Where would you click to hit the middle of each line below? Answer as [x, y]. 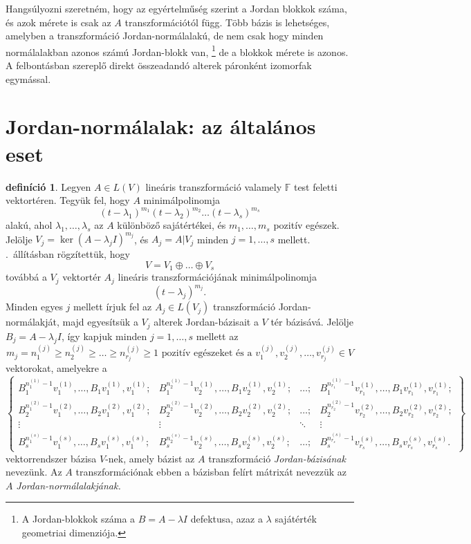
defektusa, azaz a [227, 519]
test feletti [315, 186]
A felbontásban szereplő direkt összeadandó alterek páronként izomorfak [159, 65]
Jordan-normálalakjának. [68, 485]
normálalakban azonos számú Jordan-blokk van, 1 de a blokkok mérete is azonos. [177, 50]
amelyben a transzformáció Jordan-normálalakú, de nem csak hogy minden [165, 36]
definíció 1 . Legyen [48, 186]
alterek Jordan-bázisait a [206, 322]
